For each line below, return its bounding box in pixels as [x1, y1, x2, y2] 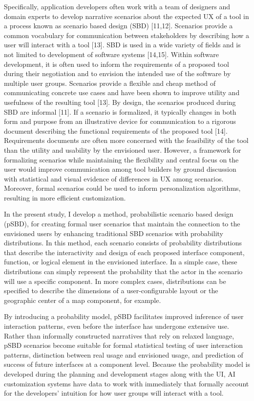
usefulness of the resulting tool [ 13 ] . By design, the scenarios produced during [4, 97, 236, 107]
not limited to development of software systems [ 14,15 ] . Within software [4, 49, 219, 59]
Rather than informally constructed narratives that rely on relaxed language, [4, 330, 234, 341]
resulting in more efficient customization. [4, 192, 126, 202]
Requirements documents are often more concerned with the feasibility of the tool [4, 135, 249, 145]
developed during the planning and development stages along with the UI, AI [4, 368, 235, 379]
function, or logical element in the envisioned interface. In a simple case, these [4, 257, 237, 267]
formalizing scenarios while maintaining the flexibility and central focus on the [4, 154, 239, 164]
